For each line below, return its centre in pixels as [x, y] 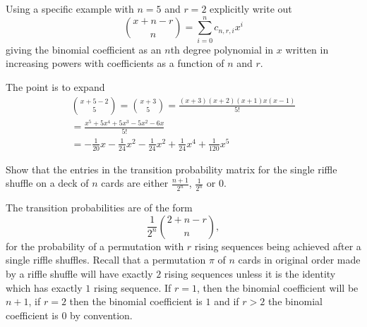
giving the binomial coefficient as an [84, 49]
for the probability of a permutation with [95, 246]
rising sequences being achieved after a [278, 246]
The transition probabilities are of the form [99, 208]
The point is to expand [55, 86]
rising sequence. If [132, 287]
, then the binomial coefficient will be [278, 287]
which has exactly [44, 287]
